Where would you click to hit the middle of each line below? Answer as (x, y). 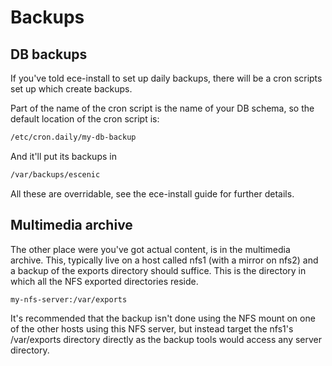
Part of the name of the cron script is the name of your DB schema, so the (162, 108)
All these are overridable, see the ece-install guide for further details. (152, 193)
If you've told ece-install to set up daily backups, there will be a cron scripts (166, 78)
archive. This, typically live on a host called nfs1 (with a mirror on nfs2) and (164, 260)
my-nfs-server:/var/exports (69, 299)
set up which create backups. (71, 89)
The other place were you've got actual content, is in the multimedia (150, 249)
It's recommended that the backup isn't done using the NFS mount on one (163, 318)
